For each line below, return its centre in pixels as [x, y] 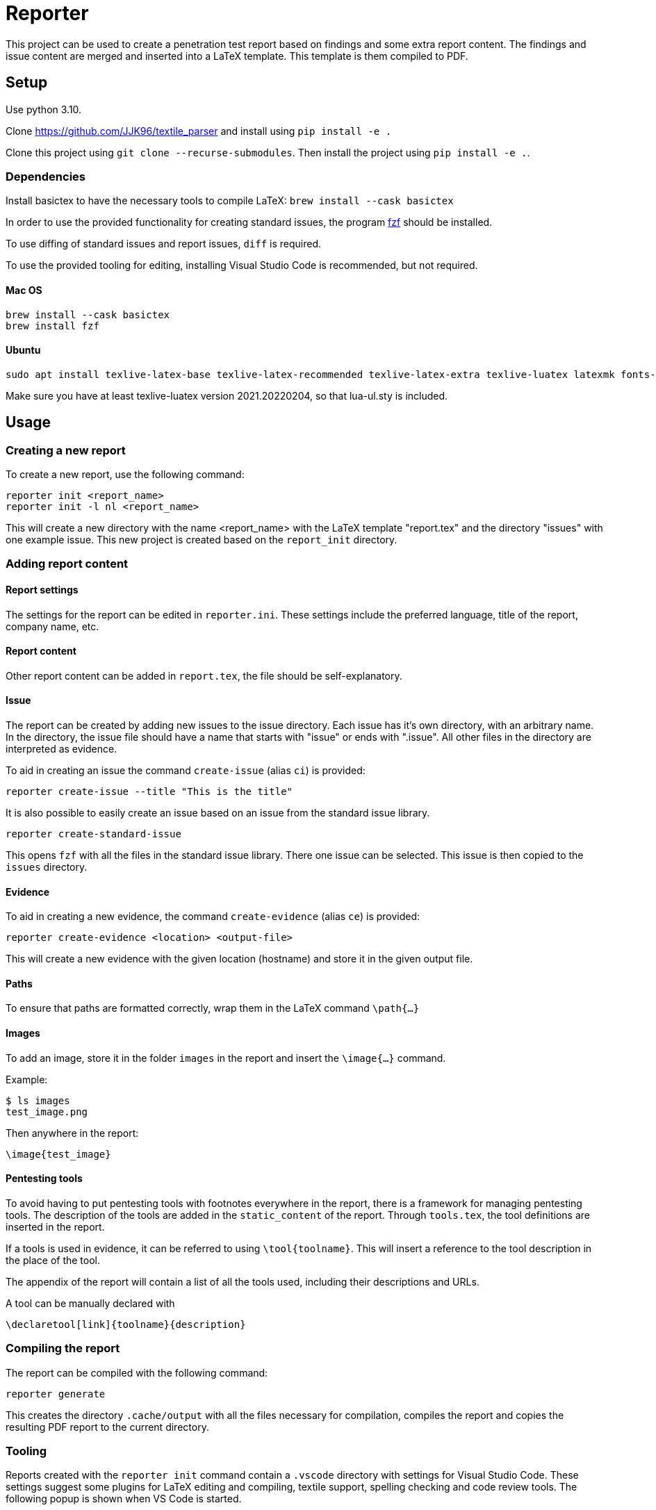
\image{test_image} [58, 1154]
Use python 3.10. [44, 109]
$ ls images [38, 1100]
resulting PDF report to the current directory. [107, 1427]
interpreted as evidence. [61, 749]
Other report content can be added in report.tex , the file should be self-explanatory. [204, 675]
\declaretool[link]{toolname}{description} [126, 1324]
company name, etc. [52, 626]
